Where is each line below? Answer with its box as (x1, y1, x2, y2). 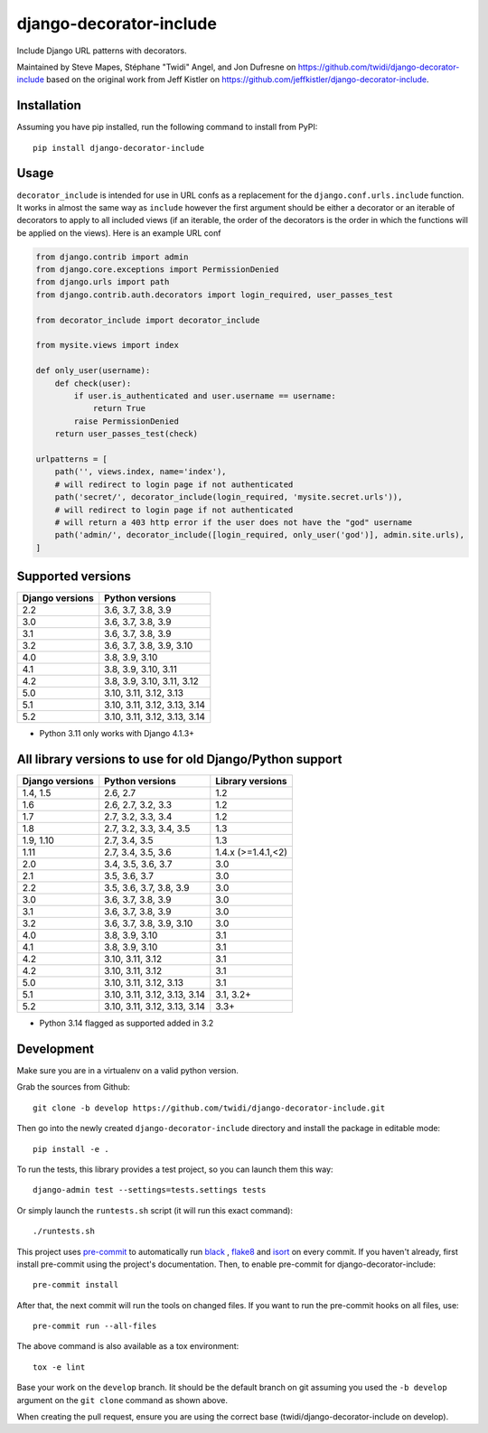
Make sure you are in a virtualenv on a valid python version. (16, 1064, 239, 1075)
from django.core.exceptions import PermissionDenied (35, 265, 279, 275)
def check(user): (54, 378, 132, 389)
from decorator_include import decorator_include (35, 314, 260, 325)
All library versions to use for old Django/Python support (16, 751, 343, 767)
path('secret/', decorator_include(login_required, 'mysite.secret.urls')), (54, 492, 403, 502)
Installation (16, 98, 81, 113)
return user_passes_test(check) (54, 429, 199, 439)
